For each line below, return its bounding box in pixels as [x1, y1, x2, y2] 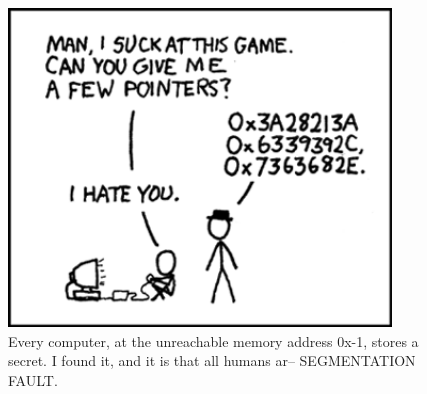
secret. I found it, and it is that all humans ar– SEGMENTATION [8, 350, 416, 371]
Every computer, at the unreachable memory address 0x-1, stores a [8, 330, 419, 351]
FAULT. [8, 369, 58, 390]
